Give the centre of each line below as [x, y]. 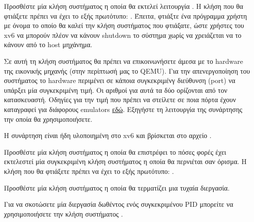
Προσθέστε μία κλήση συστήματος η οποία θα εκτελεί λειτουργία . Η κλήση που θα [124, 6]
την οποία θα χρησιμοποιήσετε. [48, 119]
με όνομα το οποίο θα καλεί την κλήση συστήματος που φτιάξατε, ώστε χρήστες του [124, 25]
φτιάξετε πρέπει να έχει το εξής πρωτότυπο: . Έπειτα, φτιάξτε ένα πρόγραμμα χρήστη [126, 15]
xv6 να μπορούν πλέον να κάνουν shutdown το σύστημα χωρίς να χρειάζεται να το [123, 35]
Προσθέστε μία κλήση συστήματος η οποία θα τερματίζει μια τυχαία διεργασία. [117, 187]
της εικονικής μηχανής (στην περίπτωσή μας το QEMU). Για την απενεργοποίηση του [127, 70]
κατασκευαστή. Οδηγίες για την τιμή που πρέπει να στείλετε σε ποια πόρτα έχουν [120, 99]
